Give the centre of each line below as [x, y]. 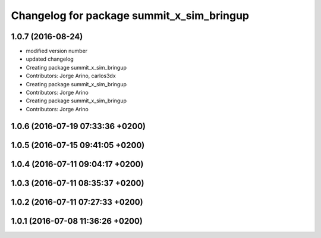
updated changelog [50, 59]
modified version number [57, 51]
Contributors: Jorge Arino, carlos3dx [71, 76]
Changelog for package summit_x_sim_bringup [130, 15]
